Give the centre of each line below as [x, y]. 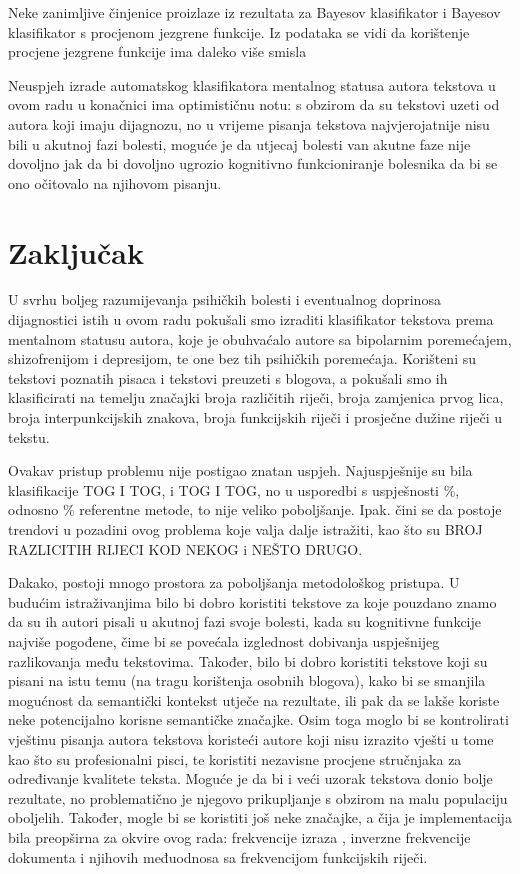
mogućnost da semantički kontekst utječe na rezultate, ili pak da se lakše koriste [254, 699]
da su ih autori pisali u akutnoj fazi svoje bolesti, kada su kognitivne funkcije [244, 621]
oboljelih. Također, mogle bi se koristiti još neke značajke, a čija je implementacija [260, 817]
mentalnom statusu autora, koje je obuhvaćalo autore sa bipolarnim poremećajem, [260, 338]
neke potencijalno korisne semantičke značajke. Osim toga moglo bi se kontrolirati [258, 719]
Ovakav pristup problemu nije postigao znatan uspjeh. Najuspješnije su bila [240, 470]
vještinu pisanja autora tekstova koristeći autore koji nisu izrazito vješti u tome [251, 738]
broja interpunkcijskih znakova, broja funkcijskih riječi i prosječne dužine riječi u [255, 417]
